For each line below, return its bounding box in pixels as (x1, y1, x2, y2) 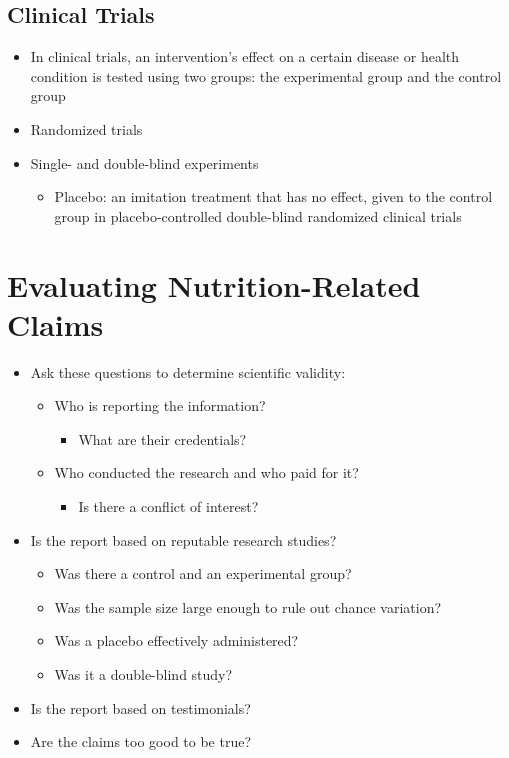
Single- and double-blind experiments (30, 152, 259, 173)
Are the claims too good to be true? (30, 731, 252, 752)
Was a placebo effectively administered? (54, 630, 299, 651)
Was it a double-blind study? (54, 664, 233, 685)
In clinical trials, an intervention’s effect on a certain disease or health (30, 46, 460, 67)
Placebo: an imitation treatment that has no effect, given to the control (54, 186, 493, 207)
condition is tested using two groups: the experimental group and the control (30, 65, 502, 86)
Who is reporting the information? (54, 395, 266, 416)
